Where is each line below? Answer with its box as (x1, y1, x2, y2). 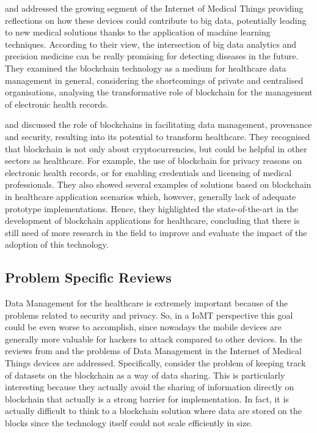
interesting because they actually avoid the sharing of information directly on (5, 380, 294, 393)
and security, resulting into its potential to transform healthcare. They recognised (5, 130, 310, 142)
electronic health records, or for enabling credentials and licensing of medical (5, 166, 292, 179)
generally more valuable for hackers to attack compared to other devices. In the (5, 332, 302, 345)
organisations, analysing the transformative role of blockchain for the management (5, 86, 313, 98)
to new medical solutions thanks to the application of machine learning (5, 26, 271, 39)
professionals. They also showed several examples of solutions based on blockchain (5, 178, 312, 191)
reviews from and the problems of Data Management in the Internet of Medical (5, 344, 302, 357)
